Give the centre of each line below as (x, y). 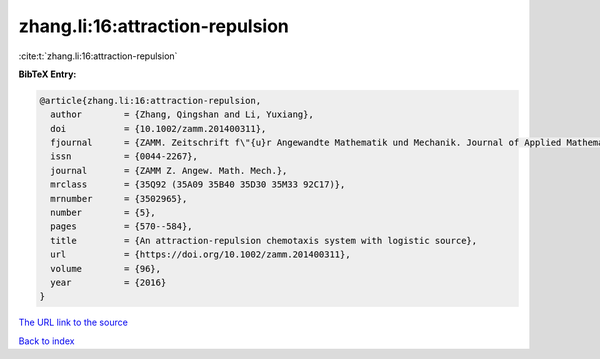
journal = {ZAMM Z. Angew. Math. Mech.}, (169, 170)
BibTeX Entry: (47, 74)
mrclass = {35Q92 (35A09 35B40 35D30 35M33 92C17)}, (198, 184)
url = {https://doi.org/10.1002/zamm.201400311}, (200, 254)
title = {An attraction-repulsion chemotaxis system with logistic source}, (264, 240)
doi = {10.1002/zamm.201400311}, (158, 128)
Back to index (46, 341)
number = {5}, (103, 213)
